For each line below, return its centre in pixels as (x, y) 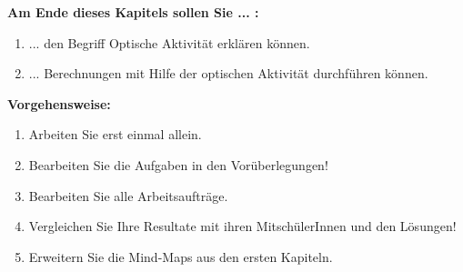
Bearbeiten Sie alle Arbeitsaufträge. (128, 195)
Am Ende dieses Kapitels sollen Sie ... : (133, 12)
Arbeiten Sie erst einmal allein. (115, 134)
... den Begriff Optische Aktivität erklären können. (169, 42)
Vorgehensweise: (59, 103)
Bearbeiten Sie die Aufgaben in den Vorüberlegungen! (178, 164)
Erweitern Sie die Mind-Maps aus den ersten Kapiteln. (181, 256)
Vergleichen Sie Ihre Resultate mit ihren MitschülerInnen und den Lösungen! (242, 226)
